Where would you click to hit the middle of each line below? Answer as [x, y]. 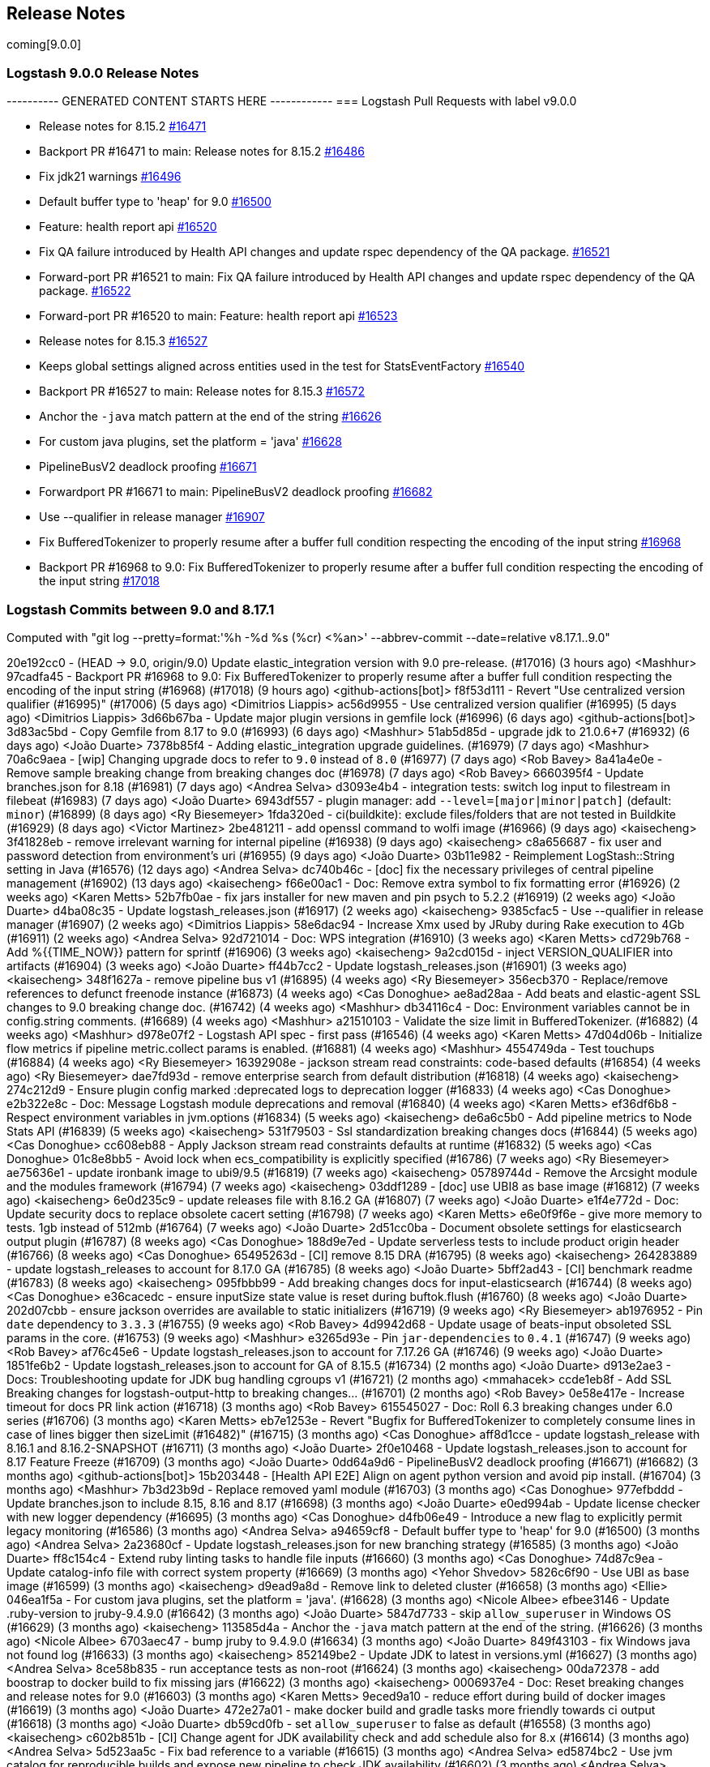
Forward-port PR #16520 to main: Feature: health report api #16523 [218, 316]
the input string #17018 [100, 581]
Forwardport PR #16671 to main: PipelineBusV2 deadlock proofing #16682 [236, 492]
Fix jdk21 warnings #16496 [110, 177]
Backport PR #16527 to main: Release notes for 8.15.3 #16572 [202, 391]
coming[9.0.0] [44, 45]
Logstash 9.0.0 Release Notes [103, 73]
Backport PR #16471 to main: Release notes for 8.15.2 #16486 [202, 152]
